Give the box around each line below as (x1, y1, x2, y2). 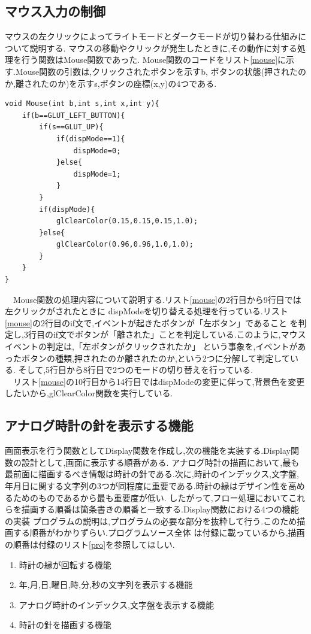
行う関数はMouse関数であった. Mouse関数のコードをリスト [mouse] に (21, 53, 286, 66)
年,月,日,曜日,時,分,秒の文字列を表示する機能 (19, 578, 193, 591)
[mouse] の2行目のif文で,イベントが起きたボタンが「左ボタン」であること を (5, 316, 298, 329)
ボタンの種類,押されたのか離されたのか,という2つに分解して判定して (21, 351, 290, 364)
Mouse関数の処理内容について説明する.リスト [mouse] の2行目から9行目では (13, 293, 301, 305)
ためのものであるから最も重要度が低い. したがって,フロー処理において (13, 491, 289, 503)
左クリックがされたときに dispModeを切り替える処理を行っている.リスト (5, 305, 288, 317)
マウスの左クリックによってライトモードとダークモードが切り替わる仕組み (5, 30, 298, 43)
